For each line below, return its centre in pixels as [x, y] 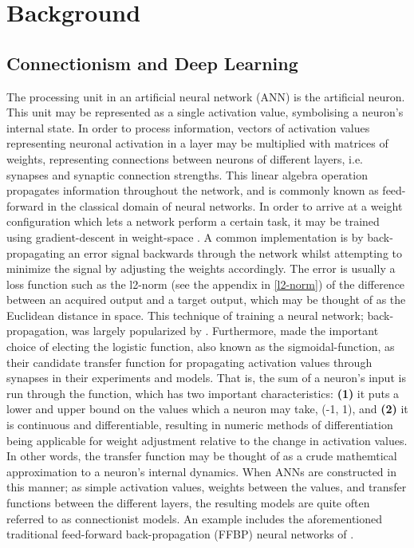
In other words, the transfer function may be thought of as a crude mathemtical [202, 456]
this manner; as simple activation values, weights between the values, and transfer [207, 487]
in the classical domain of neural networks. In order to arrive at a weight [225, 205]
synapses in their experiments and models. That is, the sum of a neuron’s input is [206, 378]
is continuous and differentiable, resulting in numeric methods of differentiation [200, 425]
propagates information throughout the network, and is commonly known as [193, 190]
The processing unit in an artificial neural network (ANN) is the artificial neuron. [206, 96]
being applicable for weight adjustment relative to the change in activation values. [207, 440]
